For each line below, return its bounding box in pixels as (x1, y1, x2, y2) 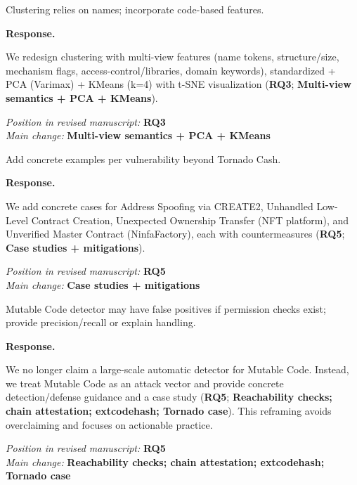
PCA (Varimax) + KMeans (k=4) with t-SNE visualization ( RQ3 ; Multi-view (6, 77, 351, 91)
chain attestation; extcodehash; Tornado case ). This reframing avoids (6, 403, 332, 418)
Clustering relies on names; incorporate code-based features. (6, 2, 264, 16)
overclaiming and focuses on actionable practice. (6, 417, 213, 432)
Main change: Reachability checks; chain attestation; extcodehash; (6, 454, 325, 469)
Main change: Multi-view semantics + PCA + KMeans (6, 128, 271, 143)
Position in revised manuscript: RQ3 (6, 114, 166, 129)
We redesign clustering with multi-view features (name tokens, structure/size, (6, 49, 339, 64)
